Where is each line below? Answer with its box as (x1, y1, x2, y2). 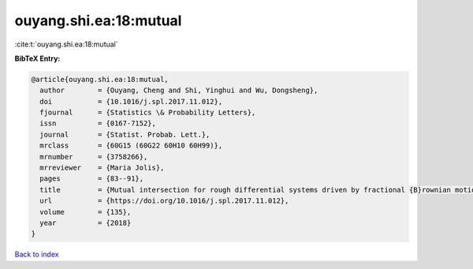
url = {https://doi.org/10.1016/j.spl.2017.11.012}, (39, 196, 289, 205)
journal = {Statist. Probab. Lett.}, (39, 130, 210, 139)
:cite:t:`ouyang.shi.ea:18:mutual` (14, 39, 118, 49)
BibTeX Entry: (14, 54, 61, 63)
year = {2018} (39, 219, 132, 227)
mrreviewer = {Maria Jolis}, (39, 163, 165, 173)
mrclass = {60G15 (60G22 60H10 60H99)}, (39, 141, 223, 150)
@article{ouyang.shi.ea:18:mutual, (31, 75, 169, 84)
